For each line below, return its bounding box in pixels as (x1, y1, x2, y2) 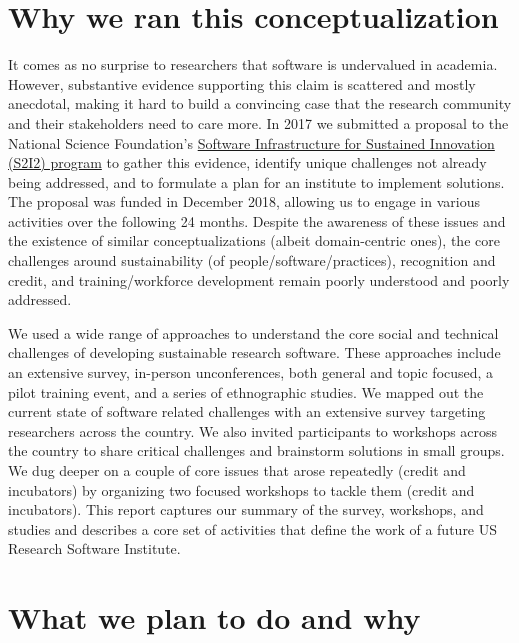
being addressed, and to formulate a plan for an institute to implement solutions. (8, 171, 505, 192)
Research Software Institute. (8, 538, 181, 559)
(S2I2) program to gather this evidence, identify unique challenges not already (8, 152, 487, 173)
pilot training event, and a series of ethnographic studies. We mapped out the (8, 381, 484, 402)
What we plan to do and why (8, 597, 421, 638)
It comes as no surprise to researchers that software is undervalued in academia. (8, 54, 498, 75)
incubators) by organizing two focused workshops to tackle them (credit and (8, 479, 475, 500)
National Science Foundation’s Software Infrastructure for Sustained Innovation (8, 132, 495, 153)
